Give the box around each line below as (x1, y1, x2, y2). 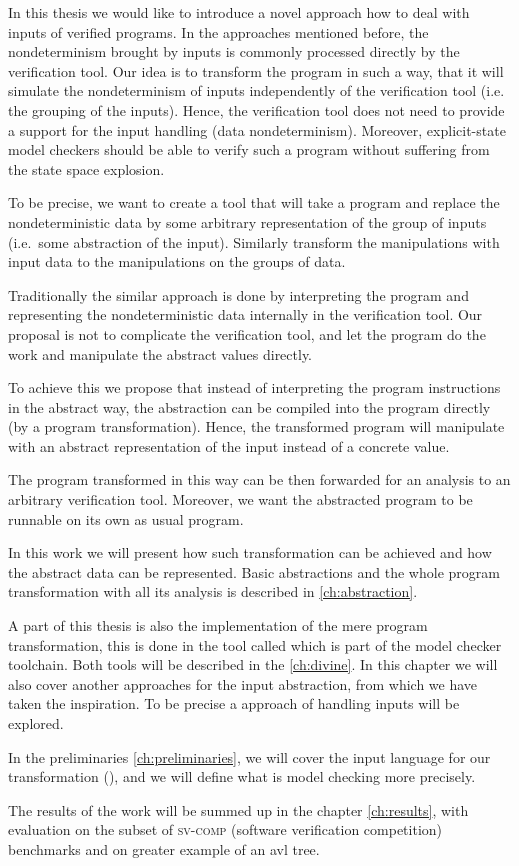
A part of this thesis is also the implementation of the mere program (8, 615, 428, 636)
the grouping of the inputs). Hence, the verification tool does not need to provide (8, 99, 505, 120)
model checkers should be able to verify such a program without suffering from (8, 139, 490, 160)
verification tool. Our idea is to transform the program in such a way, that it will (8, 60, 504, 81)
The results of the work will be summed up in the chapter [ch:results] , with (8, 799, 469, 820)
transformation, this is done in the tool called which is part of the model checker (8, 634, 502, 655)
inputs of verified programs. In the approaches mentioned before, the (8, 21, 429, 42)
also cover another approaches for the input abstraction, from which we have (8, 673, 478, 694)
